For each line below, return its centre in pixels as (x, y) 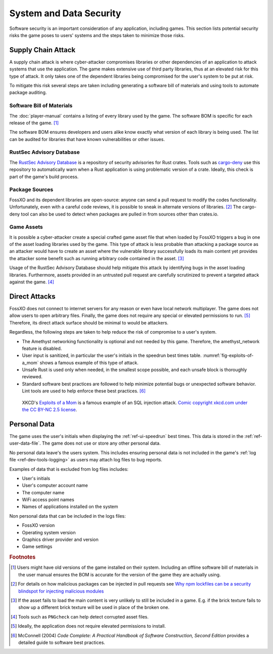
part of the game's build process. (44, 176)
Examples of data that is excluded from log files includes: (69, 469)
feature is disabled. (42, 348)
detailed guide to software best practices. (62, 642)
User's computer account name (55, 485)
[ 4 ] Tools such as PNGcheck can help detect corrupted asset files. (80, 616)
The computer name (43, 492)
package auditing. (28, 93)
